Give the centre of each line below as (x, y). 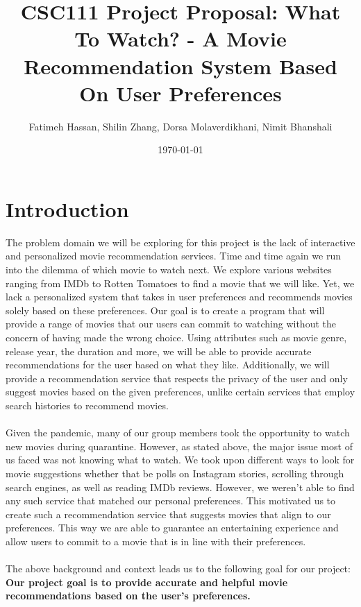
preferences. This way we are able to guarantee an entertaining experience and (172, 528)
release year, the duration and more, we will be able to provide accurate (159, 351)
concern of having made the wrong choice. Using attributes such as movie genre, (176, 337)
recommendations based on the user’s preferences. (128, 596)
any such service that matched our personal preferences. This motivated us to (171, 501)
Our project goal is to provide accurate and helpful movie (147, 582)
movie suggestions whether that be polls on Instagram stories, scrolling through (175, 473)
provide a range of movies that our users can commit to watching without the (171, 324)
